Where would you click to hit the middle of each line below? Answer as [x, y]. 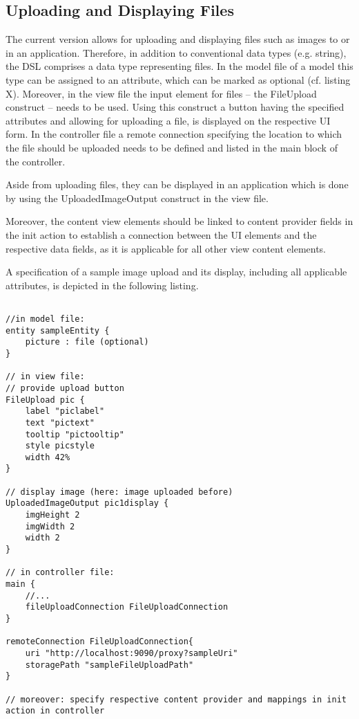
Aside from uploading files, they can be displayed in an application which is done [177, 184]
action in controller [55, 711]
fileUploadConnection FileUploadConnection [127, 607]
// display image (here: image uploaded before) [119, 492]
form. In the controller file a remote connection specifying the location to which [174, 134]
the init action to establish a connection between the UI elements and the [161, 234]
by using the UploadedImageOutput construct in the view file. [137, 198]
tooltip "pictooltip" [75, 434]
